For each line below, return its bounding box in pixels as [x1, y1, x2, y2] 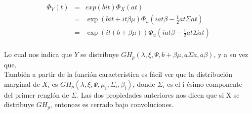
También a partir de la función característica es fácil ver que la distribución [4, 69, 233, 79]
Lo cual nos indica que [4, 49, 72, 59]
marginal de [4, 78, 40, 89]
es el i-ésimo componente [167, 78, 242, 89]
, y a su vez [213, 49, 249, 59]
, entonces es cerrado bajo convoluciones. [50, 99, 174, 110]
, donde [132, 78, 155, 89]
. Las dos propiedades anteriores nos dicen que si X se [77, 89, 240, 100]
